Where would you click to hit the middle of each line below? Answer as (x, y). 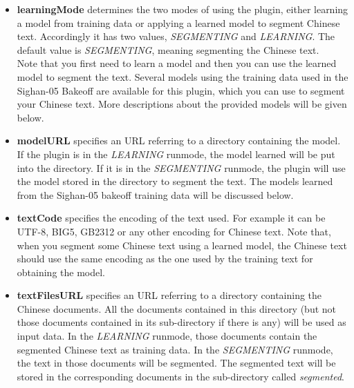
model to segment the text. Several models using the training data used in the (183, 76)
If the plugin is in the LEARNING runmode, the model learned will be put (176, 154)
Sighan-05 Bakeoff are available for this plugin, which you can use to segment (181, 90)
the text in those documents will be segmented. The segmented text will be (176, 363)
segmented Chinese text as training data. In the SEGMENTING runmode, (175, 349)
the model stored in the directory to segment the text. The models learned (175, 181)
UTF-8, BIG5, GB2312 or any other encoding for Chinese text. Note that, (174, 231)
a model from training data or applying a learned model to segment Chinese (178, 22)
